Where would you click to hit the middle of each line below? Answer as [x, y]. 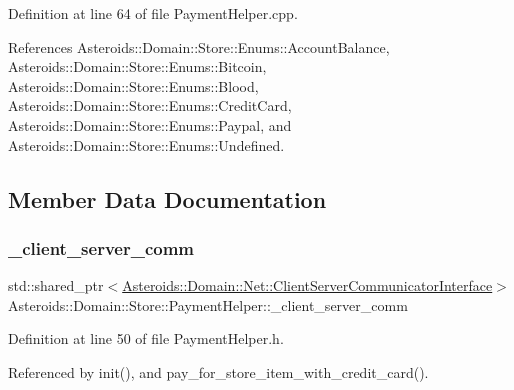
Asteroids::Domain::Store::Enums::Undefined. [146, 144]
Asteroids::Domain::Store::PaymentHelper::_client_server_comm [208, 304]
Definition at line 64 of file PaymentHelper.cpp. [153, 13]
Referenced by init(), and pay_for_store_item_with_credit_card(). [218, 371]
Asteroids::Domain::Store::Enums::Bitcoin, [137, 66]
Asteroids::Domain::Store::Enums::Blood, [133, 85]
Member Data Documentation [167, 198]
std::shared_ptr [56, 285]
